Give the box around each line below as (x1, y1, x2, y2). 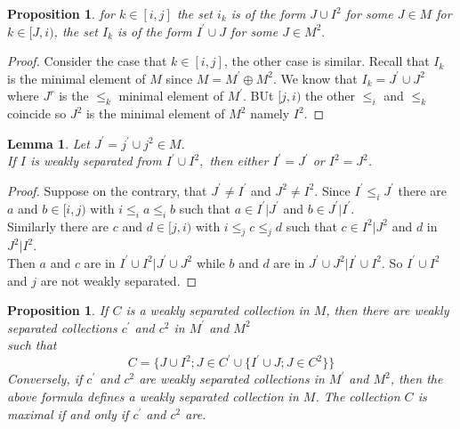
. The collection (315, 387, 400, 405)
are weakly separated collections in (139, 369, 325, 388)
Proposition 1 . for (7, 4, 116, 22)
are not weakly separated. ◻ (40, 271, 198, 289)
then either (209, 151, 269, 170)
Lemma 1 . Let (7, 134, 90, 152)
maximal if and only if (7, 404, 129, 423)
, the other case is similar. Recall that (223, 52, 430, 70)
